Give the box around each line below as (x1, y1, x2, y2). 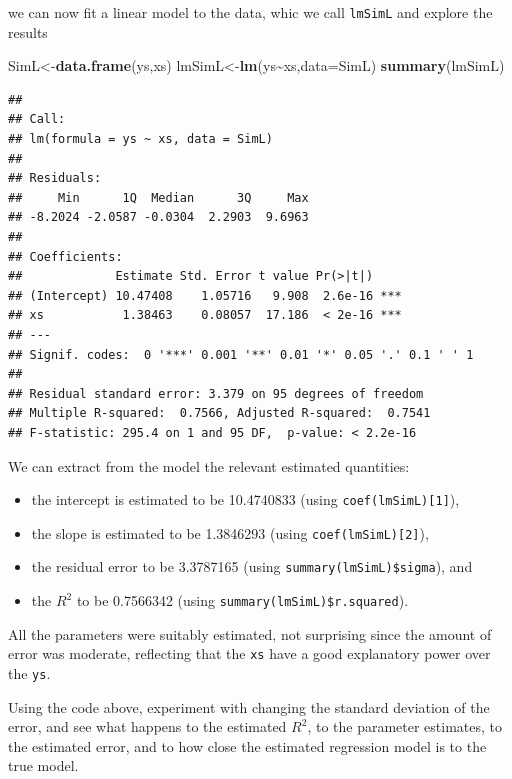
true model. (8, 755, 79, 776)
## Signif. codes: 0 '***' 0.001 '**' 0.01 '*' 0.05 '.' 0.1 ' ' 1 (8, 347, 474, 362)
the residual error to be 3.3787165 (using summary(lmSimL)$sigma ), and (31, 556, 473, 577)
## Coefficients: (8, 249, 123, 264)
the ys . (8, 663, 51, 683)
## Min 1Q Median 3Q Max (8, 190, 309, 205)
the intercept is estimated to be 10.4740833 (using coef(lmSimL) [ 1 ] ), (31, 489, 460, 510)
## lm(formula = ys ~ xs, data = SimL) (8, 132, 273, 147)
